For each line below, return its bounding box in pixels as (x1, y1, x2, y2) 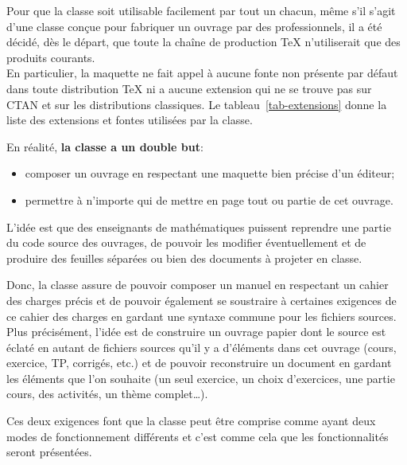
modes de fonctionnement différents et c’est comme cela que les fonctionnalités (6, 428, 389, 444)
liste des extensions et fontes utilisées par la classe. (6, 111, 253, 128)
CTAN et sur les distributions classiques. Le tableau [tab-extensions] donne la (6, 96, 387, 112)
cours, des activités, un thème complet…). (6, 385, 208, 402)
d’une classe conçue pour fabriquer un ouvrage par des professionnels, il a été (6, 18, 382, 34)
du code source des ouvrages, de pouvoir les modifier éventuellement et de (6, 234, 366, 251)
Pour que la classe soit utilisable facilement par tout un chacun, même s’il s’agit (6, 2, 396, 18)
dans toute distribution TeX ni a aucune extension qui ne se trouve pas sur (6, 80, 372, 96)
